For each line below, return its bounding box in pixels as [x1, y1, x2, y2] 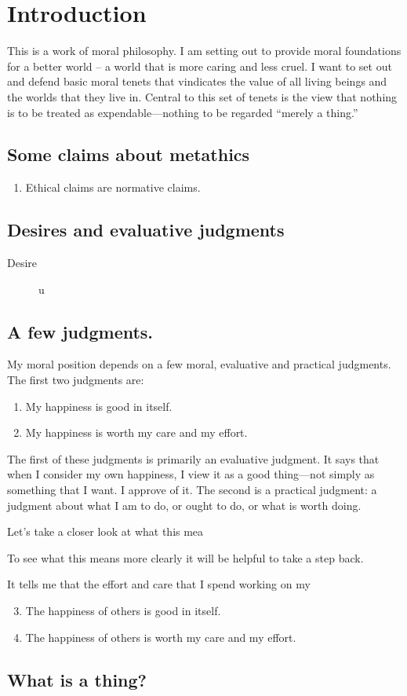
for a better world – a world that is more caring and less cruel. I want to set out [7, 57, 392, 74]
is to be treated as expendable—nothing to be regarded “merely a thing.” [7, 104, 358, 120]
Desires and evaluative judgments [7, 218, 285, 242]
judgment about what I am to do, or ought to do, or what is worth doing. [7, 496, 362, 513]
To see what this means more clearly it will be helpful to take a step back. [7, 549, 364, 566]
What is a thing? [7, 667, 147, 691]
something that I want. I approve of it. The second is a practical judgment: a [7, 482, 377, 498]
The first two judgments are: [7, 372, 144, 388]
